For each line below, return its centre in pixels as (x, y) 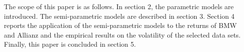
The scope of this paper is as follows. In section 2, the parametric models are (119, 6)
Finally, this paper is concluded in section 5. (70, 44)
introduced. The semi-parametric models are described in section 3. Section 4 (119, 16)
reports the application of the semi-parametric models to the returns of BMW (121, 25)
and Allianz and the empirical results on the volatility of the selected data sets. (122, 34)
